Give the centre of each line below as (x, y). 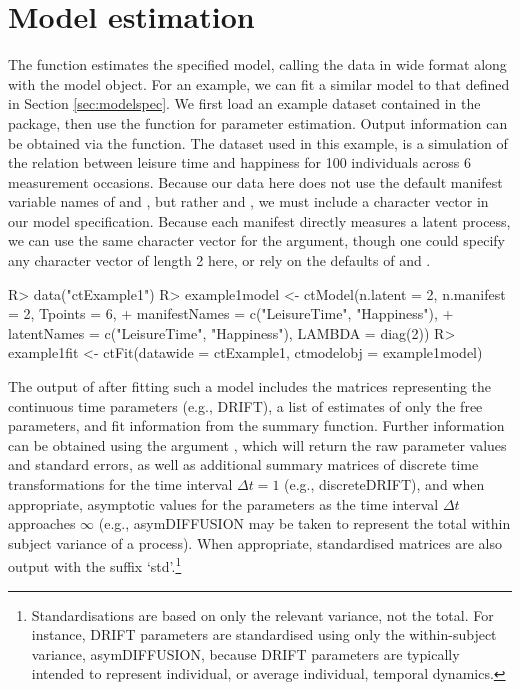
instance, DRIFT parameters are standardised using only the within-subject (264, 634)
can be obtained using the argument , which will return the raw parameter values (257, 444)
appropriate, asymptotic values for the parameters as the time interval (223, 503)
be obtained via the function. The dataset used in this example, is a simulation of (258, 142)
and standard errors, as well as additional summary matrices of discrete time (243, 464)
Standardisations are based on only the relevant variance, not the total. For (262, 614)
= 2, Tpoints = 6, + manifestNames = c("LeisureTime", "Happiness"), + (231, 313)
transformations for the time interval (120, 484)
